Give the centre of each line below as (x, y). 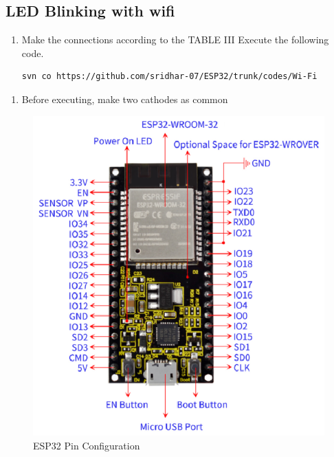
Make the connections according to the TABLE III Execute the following (175, 40)
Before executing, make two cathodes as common (125, 99)
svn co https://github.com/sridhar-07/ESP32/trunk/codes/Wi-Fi (169, 77)
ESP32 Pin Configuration (87, 446)
